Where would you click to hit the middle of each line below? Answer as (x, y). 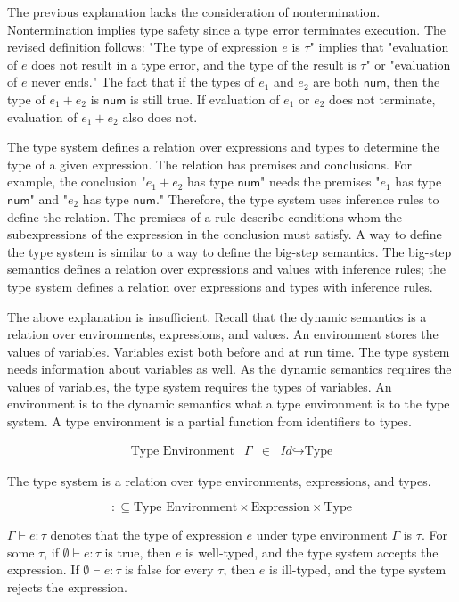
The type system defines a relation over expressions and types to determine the (223, 147)
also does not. (160, 116)
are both (336, 82)
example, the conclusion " (77, 181)
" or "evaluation (408, 64)
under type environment (322, 535)
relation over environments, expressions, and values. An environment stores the (223, 334)
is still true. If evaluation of (205, 99)
